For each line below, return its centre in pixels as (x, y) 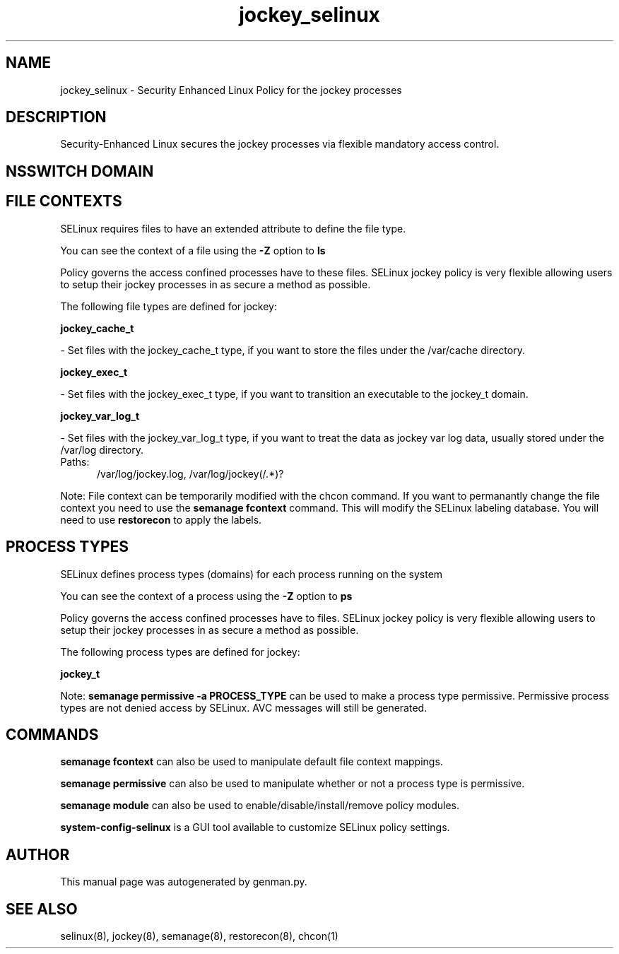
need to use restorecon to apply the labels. (161, 519)
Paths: (75, 461)
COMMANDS (52, 734)
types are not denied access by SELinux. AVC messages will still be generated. (244, 707)
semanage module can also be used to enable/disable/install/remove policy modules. (260, 806)
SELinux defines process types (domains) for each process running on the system (252, 574)
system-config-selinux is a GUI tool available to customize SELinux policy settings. (255, 828)
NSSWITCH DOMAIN (80, 171)
